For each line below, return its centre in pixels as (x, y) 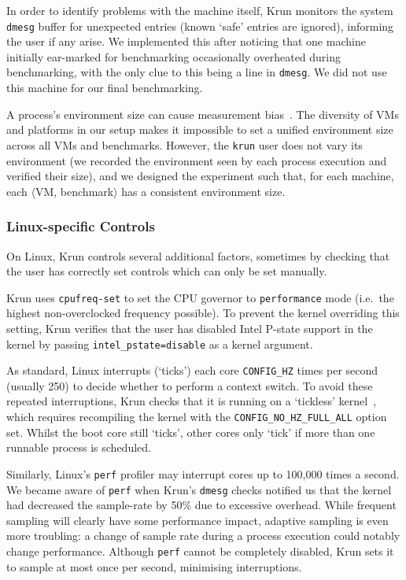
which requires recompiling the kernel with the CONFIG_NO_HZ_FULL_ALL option (197, 417)
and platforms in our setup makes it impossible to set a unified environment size (200, 129)
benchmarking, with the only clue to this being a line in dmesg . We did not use (197, 72)
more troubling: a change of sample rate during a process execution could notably (203, 536)
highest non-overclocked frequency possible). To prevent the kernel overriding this (203, 313)
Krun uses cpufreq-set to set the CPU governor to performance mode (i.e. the (200, 297)
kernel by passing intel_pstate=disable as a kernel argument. (160, 344)
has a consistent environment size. (203, 191)
